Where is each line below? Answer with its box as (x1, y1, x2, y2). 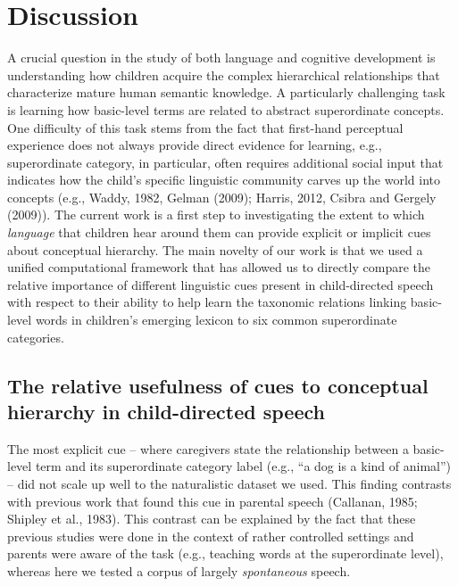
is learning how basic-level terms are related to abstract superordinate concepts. (7, 100, 445, 119)
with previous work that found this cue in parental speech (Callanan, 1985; (7, 491, 418, 510)
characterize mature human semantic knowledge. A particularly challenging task (7, 83, 446, 102)
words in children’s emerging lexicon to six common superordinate (35, 310, 397, 329)
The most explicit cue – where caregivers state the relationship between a (7, 439, 409, 458)
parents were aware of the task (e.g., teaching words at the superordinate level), (7, 544, 444, 563)
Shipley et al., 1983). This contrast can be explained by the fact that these (7, 509, 416, 528)
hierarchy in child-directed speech (7, 398, 325, 425)
